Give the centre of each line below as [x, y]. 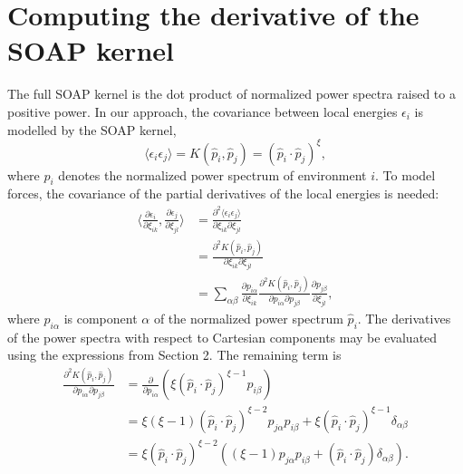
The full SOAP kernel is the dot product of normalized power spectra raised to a [231, 94]
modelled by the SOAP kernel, [92, 129]
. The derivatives [404, 319]
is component [101, 319]
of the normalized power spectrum [248, 319]
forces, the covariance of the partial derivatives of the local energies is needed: [223, 193]
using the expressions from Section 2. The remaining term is [174, 355]
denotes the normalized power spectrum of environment [212, 174]
